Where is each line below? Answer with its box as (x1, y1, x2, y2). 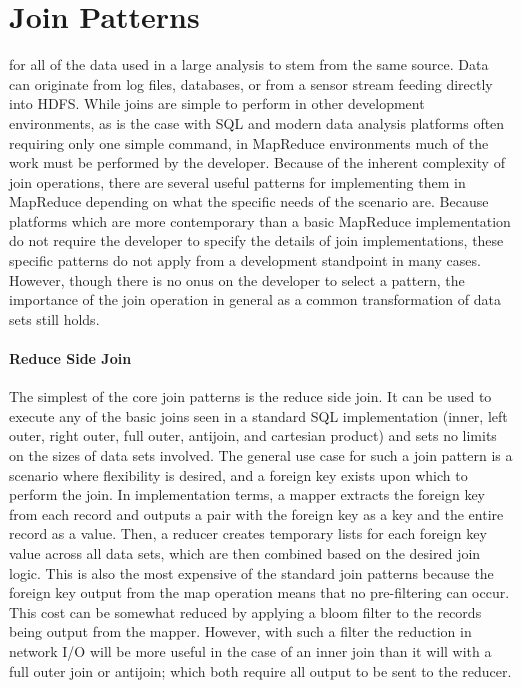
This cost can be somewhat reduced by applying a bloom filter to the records (9, 601, 482, 622)
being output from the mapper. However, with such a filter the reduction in (9, 621, 472, 642)
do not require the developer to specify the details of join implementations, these (9, 230, 504, 251)
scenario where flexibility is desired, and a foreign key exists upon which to (9, 464, 468, 485)
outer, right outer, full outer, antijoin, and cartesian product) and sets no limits (9, 425, 497, 446)
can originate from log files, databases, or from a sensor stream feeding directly (9, 73, 493, 94)
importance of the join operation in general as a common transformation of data (9, 289, 501, 310)
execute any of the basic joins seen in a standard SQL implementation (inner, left (9, 405, 508, 426)
